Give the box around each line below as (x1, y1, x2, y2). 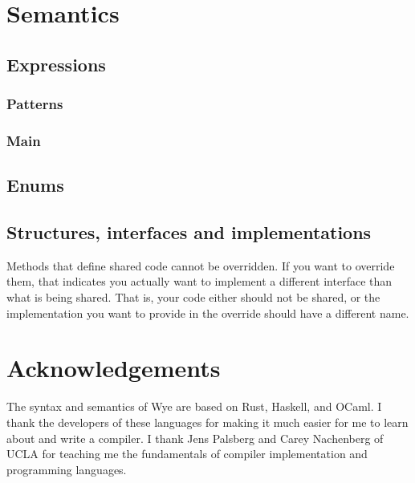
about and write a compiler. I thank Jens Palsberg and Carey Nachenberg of (6, 429, 384, 446)
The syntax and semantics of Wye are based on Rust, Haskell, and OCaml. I (6, 398, 382, 415)
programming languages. (6, 461, 127, 477)
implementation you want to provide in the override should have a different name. (6, 304, 409, 321)
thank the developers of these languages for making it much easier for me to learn (6, 413, 409, 430)
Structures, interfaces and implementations (6, 220, 372, 245)
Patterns (6, 94, 63, 114)
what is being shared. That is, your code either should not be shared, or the (6, 289, 380, 306)
